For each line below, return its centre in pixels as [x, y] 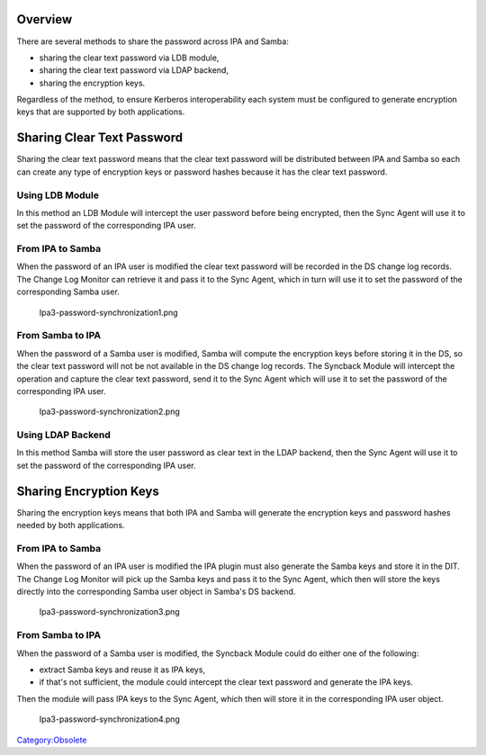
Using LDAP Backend [64, 435]
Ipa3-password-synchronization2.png [109, 412]
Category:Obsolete [52, 740]
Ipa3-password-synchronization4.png [109, 719]
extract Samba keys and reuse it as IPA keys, [122, 670]
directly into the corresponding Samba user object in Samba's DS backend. [156, 592]
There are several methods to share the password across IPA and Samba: [153, 41]
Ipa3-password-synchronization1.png [109, 312]
